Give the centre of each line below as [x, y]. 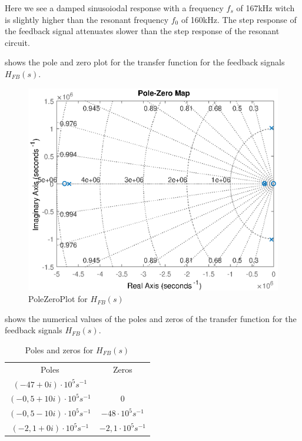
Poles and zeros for [59, 349]
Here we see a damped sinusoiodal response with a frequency [114, 8]
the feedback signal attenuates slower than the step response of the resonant [142, 31]
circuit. [17, 42]
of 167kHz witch [266, 8]
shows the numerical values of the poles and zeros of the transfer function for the [151, 318]
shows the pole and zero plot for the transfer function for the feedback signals [145, 62]
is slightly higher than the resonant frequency [87, 19]
